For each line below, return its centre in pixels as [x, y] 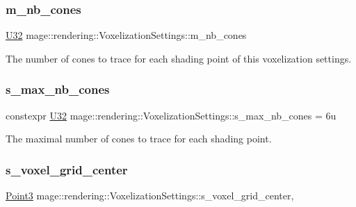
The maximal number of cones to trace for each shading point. [139, 139]
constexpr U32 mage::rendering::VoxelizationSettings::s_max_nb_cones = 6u [171, 115]
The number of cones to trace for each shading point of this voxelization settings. [179, 58]
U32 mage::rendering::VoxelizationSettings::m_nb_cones [126, 35]
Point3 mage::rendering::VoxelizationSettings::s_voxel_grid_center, [150, 196]
